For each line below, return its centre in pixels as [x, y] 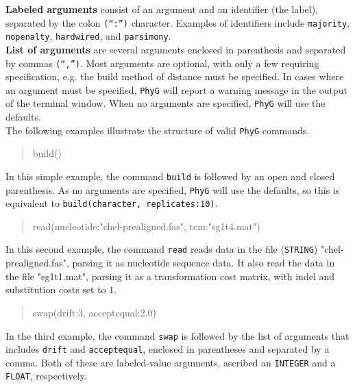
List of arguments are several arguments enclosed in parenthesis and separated [176, 49]
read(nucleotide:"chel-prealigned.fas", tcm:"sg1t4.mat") [146, 226]
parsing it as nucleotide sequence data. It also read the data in [204, 263]
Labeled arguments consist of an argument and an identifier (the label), [162, 9]
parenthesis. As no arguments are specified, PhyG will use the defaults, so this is [173, 189]
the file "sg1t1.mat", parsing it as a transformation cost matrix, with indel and [170, 276]
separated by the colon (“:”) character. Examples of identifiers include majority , [178, 22]
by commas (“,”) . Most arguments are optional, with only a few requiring [162, 63]
